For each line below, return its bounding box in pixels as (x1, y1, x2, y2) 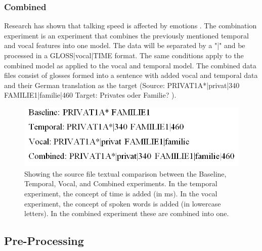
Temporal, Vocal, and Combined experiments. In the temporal (24, 178, 217, 189)
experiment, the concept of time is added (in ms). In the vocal (24, 188, 217, 198)
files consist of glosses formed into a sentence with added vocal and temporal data (4, 70, 258, 80)
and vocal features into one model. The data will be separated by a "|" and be (4, 40, 245, 51)
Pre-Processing (4, 233, 84, 248)
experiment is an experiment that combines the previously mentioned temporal (4, 30, 249, 40)
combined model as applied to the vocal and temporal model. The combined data (4, 60, 256, 70)
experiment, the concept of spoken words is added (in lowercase (24, 198, 221, 208)
